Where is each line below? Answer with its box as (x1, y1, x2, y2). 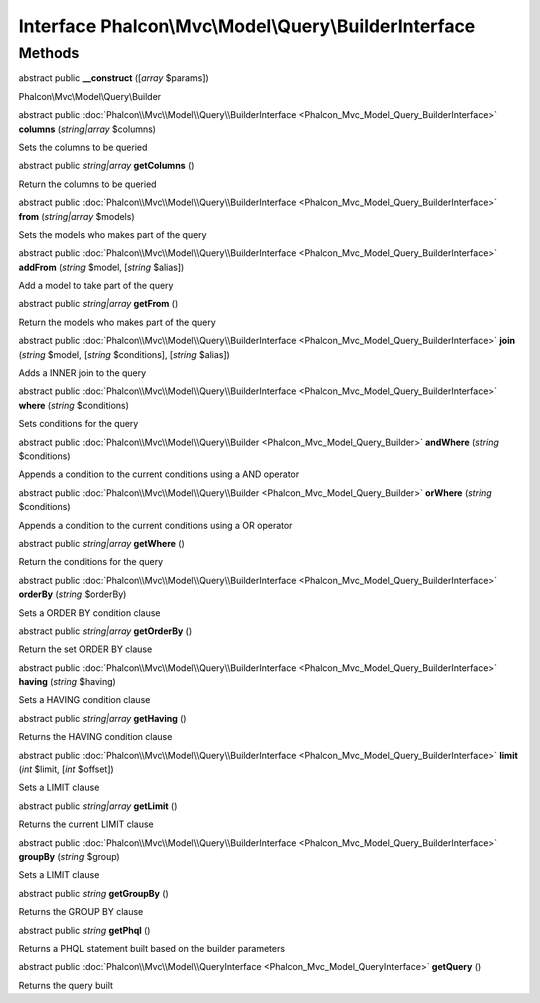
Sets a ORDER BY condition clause (18, 606, 161, 619)
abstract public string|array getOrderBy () (18, 625, 193, 637)
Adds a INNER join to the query (18, 367, 147, 379)
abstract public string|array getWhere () (18, 537, 185, 549)
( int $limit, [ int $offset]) (18, 763, 114, 775)
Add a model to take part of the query (18, 280, 174, 292)
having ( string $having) (18, 676, 117, 688)
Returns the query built (18, 979, 114, 991)
